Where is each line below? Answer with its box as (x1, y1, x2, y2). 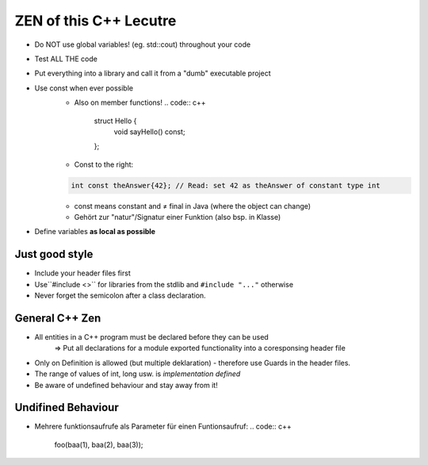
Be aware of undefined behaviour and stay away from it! (34, 380, 218, 390)
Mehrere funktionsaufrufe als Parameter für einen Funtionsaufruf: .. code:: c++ (34, 421, 292, 432)
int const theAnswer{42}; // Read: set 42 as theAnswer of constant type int (71, 181, 380, 190)
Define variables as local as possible (34, 227, 156, 236)
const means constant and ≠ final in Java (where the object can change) (74, 201, 311, 210)
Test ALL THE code (34, 54, 98, 63)
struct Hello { (94, 116, 137, 125)
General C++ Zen (14, 311, 101, 325)
